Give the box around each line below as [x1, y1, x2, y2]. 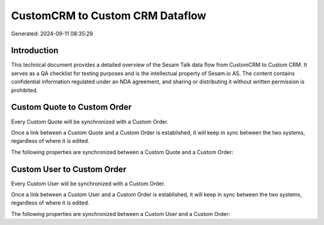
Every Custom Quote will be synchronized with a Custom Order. [11, 118, 169, 125]
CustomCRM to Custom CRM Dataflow [11, 9, 206, 22]
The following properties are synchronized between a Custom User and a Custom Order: [11, 210, 230, 217]
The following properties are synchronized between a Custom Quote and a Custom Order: [11, 148, 233, 155]
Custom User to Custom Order [11, 164, 127, 174]
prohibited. [11, 86, 38, 94]
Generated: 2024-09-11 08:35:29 [11, 30, 93, 37]
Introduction [11, 46, 59, 56]
